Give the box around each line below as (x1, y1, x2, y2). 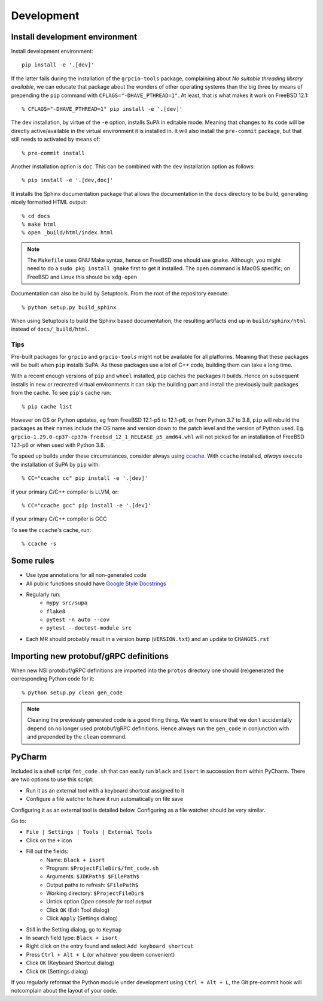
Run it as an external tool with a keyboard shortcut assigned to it (26, 787, 185, 794)
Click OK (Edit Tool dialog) (46, 906, 110, 914)
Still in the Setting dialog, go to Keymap (26, 926, 122, 933)
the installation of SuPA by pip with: (11, 461, 100, 468)
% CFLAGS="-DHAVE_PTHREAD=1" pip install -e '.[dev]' (22, 105, 182, 113)
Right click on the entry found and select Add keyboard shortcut (26, 942, 194, 949)
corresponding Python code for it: (11, 675, 95, 682)
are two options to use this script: (11, 776, 94, 783)
